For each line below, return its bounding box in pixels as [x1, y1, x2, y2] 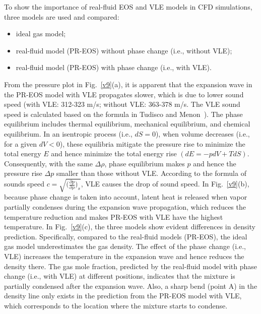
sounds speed [4, 178, 44, 189]
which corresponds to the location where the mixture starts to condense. [4, 300, 228, 310]
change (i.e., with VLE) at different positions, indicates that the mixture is [4, 271, 235, 281]
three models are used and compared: [4, 11, 119, 22]
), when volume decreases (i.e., [155, 128, 250, 139]
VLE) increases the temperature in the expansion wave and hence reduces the [4, 251, 244, 262]
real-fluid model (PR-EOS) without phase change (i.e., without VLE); [16, 45, 232, 55]
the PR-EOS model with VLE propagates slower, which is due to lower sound [4, 89, 244, 99]
